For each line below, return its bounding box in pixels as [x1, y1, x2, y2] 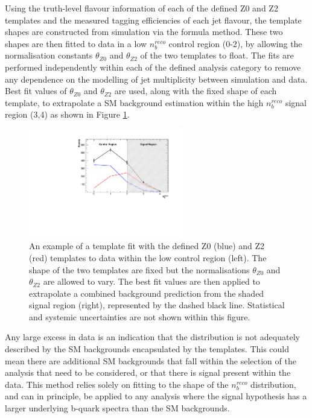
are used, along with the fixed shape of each [114, 84, 277, 97]
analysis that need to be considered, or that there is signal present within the [5, 366, 291, 379]
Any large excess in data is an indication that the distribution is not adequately [5, 331, 300, 343]
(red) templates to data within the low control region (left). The [29, 251, 267, 264]
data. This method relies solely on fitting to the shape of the [5, 378, 229, 390]
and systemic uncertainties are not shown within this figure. [29, 310, 250, 323]
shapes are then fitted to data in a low [5, 37, 147, 49]
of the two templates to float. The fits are [140, 49, 294, 62]
